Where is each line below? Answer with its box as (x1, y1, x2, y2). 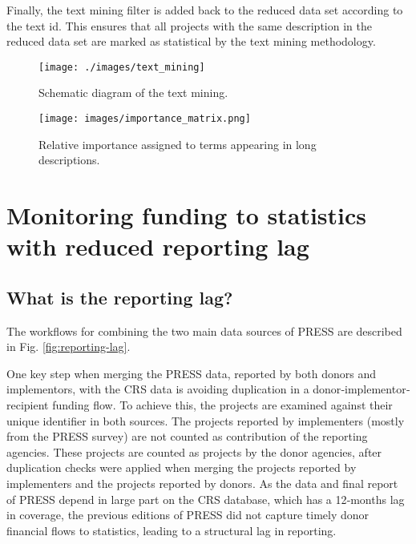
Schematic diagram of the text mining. (38, 84, 228, 101)
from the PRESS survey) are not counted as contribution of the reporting (6, 428, 368, 445)
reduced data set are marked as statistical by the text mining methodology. (6, 33, 376, 50)
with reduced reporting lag (6, 230, 309, 263)
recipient (6, 397, 49, 413)
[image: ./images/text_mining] (38, 61, 205, 73)
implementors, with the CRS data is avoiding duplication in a (6, 381, 309, 397)
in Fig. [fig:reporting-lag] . (6, 338, 131, 355)
